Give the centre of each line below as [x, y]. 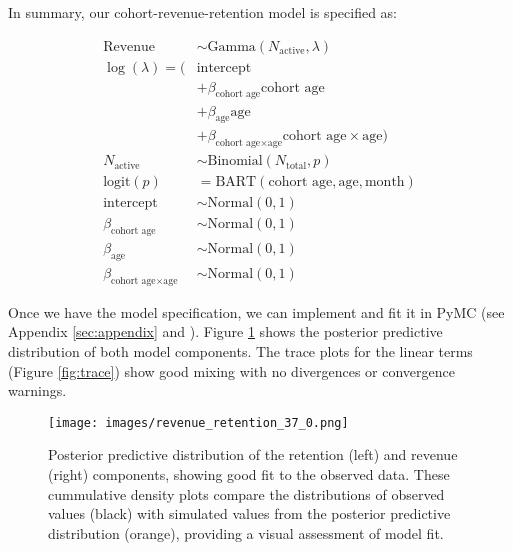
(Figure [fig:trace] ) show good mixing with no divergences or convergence [231, 370]
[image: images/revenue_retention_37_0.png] [198, 422]
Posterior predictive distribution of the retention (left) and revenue [253, 454]
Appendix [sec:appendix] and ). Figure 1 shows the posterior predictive [225, 331]
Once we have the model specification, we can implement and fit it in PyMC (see [256, 311]
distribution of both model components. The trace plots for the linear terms [240, 350]
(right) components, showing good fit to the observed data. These [249, 473]
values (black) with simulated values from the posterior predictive [249, 513]
